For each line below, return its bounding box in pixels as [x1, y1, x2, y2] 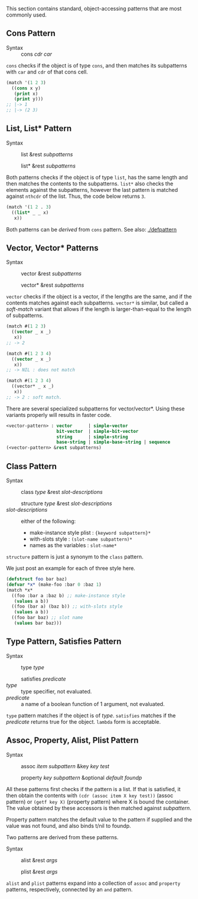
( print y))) [14, 96, 44, 102]
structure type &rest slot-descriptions [21, 500, 112, 507]
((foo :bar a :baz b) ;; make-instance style [11, 592, 126, 599]
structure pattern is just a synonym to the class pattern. [6, 553, 144, 560]
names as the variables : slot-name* [29, 542, 117, 548]
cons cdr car [21, 50, 52, 57]
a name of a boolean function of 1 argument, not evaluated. [21, 700, 165, 707]
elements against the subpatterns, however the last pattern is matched [6, 186, 178, 193]
